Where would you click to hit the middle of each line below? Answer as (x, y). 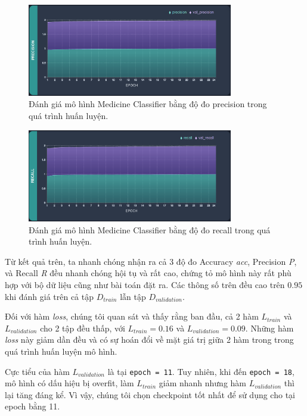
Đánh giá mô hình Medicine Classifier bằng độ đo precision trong (148, 104)
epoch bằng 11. (32, 406)
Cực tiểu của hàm (37, 371)
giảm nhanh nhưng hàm (203, 383)
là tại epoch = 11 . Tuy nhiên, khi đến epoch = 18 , (201, 371)
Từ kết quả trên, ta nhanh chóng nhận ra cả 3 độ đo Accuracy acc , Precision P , (151, 261)
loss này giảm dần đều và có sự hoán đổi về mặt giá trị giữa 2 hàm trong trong (149, 340)
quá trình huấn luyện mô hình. (61, 351)
